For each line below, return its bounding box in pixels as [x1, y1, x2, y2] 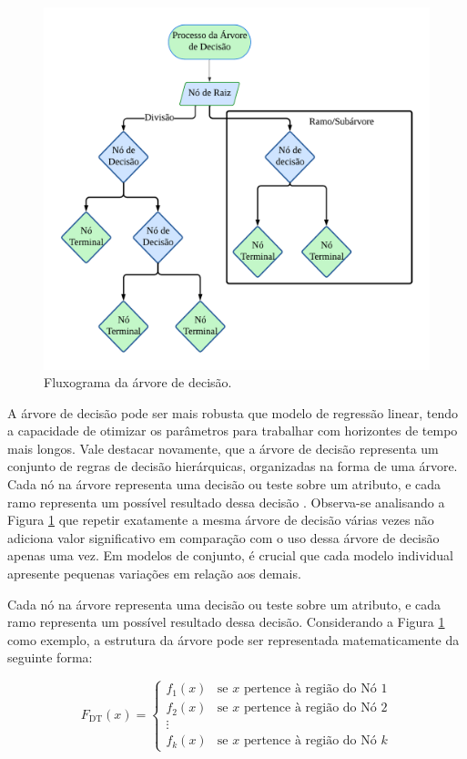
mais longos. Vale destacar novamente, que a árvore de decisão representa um [7, 438, 439, 457]
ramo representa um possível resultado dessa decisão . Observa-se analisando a [7, 492, 445, 511]
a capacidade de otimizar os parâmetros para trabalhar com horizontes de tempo [7, 421, 458, 440]
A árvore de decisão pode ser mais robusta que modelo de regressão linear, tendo [7, 403, 458, 422]
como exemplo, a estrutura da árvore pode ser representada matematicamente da [7, 630, 460, 649]
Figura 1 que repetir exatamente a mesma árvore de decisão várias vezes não [7, 510, 434, 529]
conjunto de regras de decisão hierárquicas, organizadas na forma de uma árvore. [7, 456, 458, 476]
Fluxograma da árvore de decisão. [44, 373, 232, 392]
